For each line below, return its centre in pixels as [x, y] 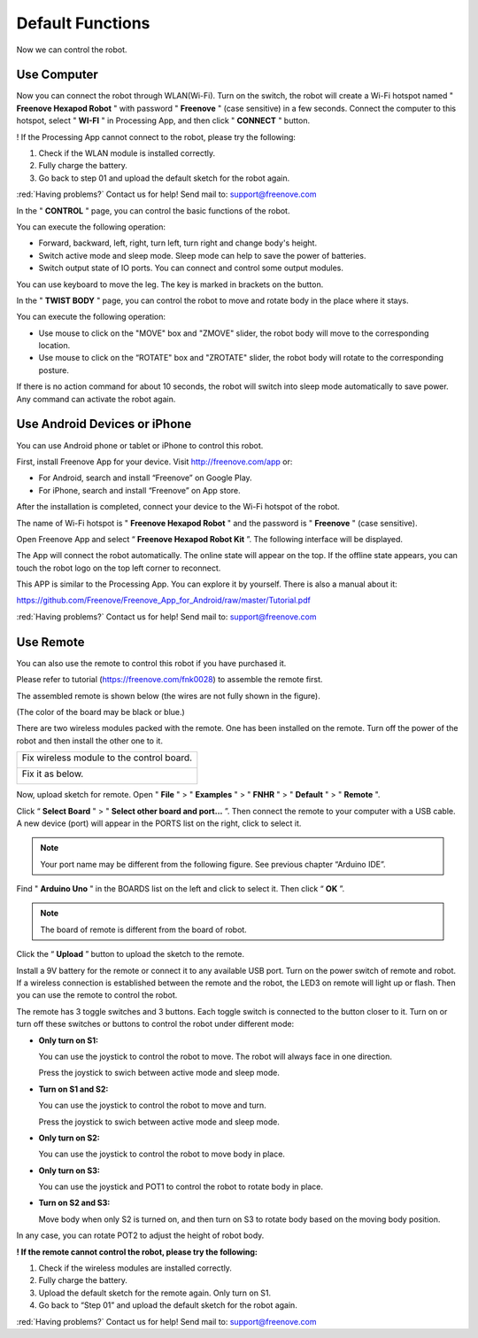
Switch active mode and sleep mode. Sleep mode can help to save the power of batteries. [202, 255]
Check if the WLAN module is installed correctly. [127, 153]
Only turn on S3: [69, 1171]
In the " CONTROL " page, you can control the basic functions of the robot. [153, 210]
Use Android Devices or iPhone [104, 424]
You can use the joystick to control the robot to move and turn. [153, 1105]
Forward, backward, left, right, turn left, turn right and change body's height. [178, 243]
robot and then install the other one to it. [90, 741]
